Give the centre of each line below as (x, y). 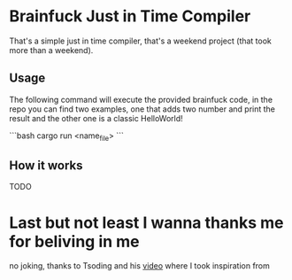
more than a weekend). (51, 50)
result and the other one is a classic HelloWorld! (96, 118)
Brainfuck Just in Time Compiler (130, 16)
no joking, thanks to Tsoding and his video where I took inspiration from (139, 266)
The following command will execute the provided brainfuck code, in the (141, 99)
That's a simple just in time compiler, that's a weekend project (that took (141, 41)
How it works (46, 165)
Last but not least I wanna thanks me (146, 222)
